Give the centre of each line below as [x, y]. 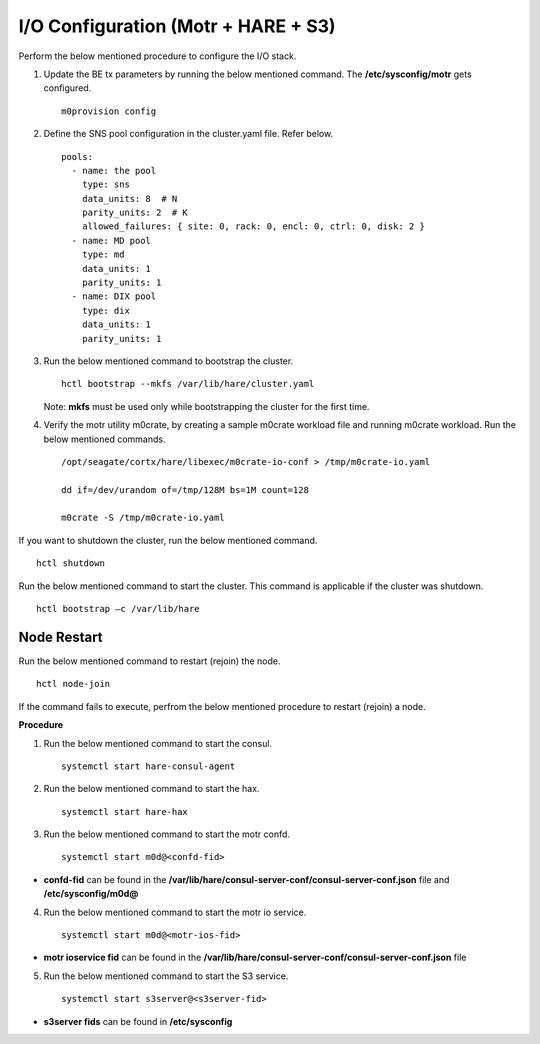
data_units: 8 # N [129, 198]
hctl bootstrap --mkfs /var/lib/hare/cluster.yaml [188, 384]
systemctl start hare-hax [125, 811]
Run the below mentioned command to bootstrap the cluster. [168, 361]
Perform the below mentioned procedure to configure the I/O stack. [157, 56]
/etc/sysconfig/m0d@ [91, 894]
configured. [67, 88]
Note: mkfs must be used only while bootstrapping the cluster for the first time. [206, 406]
